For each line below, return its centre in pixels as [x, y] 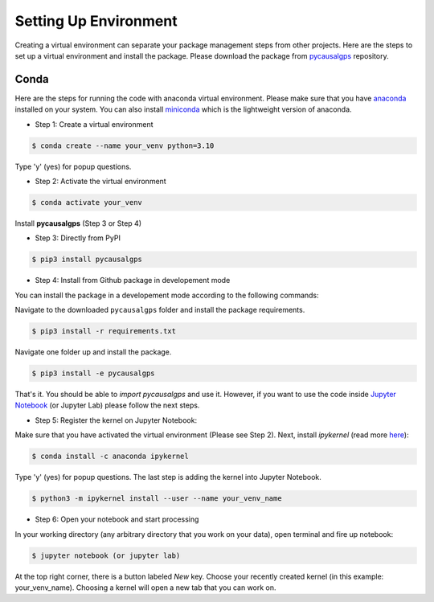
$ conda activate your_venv [87, 202]
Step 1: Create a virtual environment [94, 124]
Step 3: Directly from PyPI [78, 238]
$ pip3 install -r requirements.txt [104, 331]
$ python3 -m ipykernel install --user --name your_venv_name [157, 499]
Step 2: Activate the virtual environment [100, 181]
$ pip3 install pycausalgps [87, 260]
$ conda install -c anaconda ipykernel [110, 457]
